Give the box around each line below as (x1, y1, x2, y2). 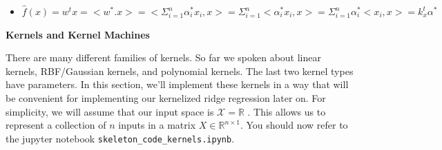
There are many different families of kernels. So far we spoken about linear (6, 50, 322, 65)
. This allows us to (247, 104, 326, 118)
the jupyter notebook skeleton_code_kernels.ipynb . (6, 131, 235, 145)
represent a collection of (6, 118, 106, 132)
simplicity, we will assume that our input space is (6, 104, 214, 118)
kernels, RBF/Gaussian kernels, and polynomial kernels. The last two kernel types (6, 63, 354, 78)
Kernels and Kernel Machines (6, 27, 150, 41)
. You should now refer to (240, 118, 348, 132)
